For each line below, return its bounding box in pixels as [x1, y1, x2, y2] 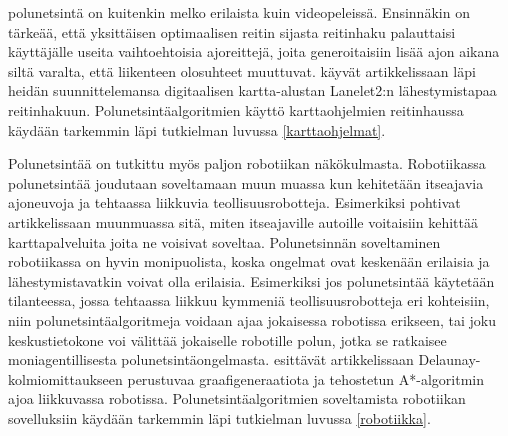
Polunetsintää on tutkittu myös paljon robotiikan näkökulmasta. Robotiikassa [8, 153, 486, 174]
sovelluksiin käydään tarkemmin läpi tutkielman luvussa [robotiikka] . [8, 407, 431, 428]
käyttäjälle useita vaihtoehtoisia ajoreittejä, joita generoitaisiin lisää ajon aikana [8, 41, 500, 62]
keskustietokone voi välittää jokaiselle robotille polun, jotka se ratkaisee [8, 329, 447, 350]
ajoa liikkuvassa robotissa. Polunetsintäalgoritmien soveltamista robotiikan [8, 388, 466, 409]
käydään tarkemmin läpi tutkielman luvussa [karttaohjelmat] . [8, 119, 386, 140]
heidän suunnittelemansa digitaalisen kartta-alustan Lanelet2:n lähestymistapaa [8, 80, 497, 101]
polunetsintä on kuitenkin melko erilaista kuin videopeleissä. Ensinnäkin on [8, 2, 470, 22]
